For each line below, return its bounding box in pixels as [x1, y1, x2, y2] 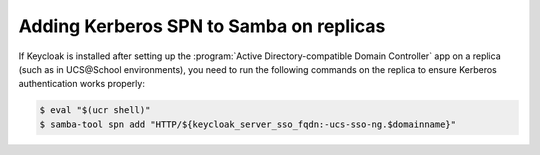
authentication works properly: [18, 78, 145, 90]
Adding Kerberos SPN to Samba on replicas [18, 15, 386, 37]
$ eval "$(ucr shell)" [39, 105, 151, 116]
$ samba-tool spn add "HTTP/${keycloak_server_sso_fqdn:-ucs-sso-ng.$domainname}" [39, 118, 457, 130]
